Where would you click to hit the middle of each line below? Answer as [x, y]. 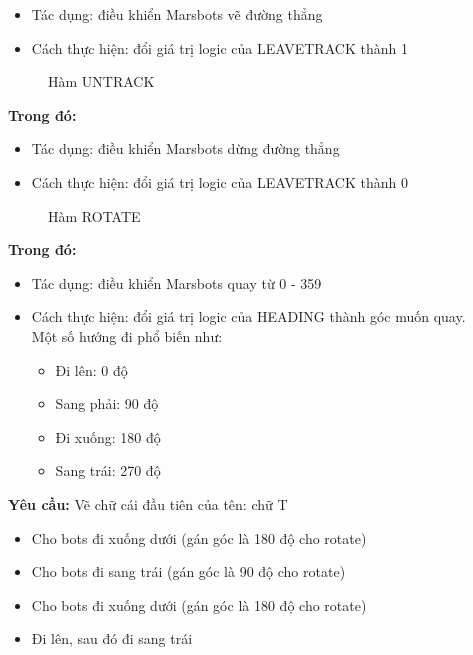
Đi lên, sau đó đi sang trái [112, 638]
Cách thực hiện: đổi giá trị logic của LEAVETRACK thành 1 [219, 47]
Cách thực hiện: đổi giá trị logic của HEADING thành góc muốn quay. [248, 316]
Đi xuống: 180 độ [108, 436]
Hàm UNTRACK [101, 81]
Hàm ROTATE [94, 215]
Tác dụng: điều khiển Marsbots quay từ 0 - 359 [176, 282]
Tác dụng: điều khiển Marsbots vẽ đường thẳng [177, 14]
